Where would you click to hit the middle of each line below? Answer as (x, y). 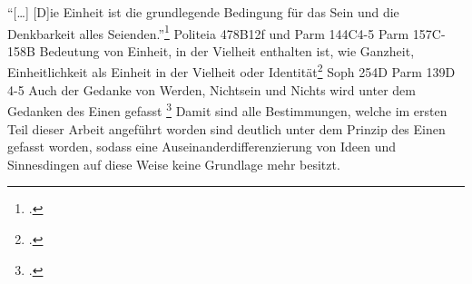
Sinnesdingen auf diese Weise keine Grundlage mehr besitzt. (174, 164)
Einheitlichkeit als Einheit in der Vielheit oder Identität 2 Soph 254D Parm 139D (231, 71)
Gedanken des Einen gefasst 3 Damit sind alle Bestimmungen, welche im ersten (227, 109)
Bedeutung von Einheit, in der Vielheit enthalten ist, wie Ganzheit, (227, 50)
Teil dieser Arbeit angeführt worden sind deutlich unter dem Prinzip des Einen (226, 128)
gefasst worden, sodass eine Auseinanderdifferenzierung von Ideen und (202, 147)
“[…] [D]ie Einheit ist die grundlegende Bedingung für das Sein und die (203, 12)
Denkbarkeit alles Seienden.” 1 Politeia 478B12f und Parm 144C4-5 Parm (208, 32)
